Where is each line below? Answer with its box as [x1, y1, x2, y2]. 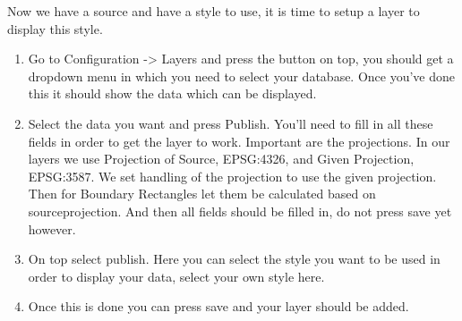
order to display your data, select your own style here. [28, 266, 325, 285]
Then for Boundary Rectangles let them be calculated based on [28, 184, 376, 203]
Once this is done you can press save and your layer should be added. [28, 297, 409, 316]
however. [28, 219, 76, 238]
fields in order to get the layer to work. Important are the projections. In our [28, 131, 450, 150]
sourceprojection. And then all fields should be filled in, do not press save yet [28, 201, 452, 220]
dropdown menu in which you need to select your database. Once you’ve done [28, 66, 456, 85]
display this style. [7, 19, 103, 38]
